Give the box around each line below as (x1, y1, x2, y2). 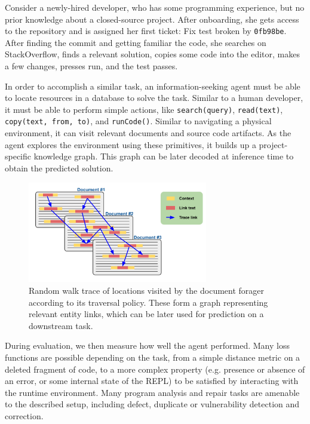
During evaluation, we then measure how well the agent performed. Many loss (5, 339, 290, 352)
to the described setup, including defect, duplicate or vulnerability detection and (5, 398, 300, 410)
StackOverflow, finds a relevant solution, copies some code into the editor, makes (5, 48, 300, 60)
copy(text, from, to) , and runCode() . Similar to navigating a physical (5, 115, 272, 127)
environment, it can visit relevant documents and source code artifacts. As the (5, 127, 291, 139)
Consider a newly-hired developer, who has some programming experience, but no (5, 1, 305, 13)
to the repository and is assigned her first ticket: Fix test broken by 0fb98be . (5, 24, 287, 37)
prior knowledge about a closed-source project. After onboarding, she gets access (5, 13, 299, 25)
